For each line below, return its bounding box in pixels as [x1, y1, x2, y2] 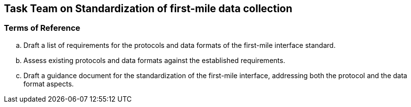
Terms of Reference [4, 23, 81, 33]
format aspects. [23, 79, 74, 88]
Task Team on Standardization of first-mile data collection [4, 2, 292, 15]
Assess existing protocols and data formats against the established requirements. [23, 56, 286, 64]
